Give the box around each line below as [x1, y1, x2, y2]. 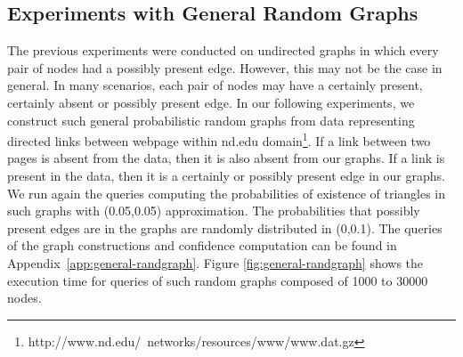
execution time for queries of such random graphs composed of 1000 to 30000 [7, 271, 428, 289]
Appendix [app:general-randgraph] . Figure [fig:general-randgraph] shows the [7, 253, 424, 272]
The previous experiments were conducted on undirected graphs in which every [7, 41, 439, 60]
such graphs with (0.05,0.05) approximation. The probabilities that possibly [7, 201, 420, 220]
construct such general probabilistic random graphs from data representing [7, 110, 415, 129]
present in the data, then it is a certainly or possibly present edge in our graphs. [7, 166, 445, 185]
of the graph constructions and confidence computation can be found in [7, 236, 397, 255]
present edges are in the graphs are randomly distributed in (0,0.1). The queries [7, 218, 443, 237]
